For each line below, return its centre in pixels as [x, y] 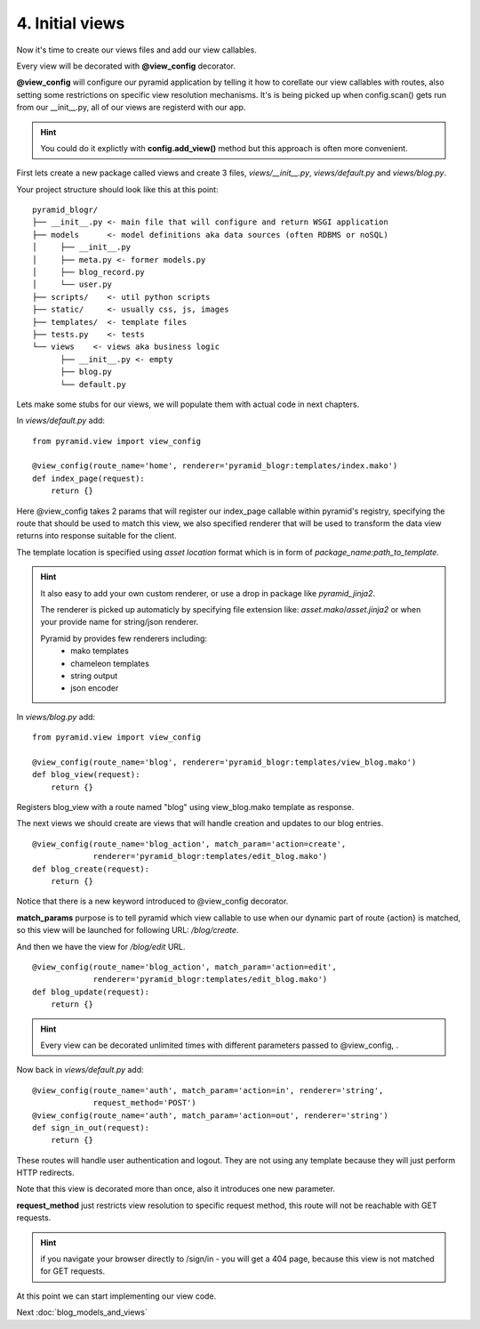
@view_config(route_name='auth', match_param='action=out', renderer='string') [210, 1115]
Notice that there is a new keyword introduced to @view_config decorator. [152, 901]
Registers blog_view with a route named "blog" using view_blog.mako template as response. [185, 807]
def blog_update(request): [91, 992]
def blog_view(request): [86, 775]
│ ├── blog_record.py [89, 272]
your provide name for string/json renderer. [120, 622]
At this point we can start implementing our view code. [116, 1296]
